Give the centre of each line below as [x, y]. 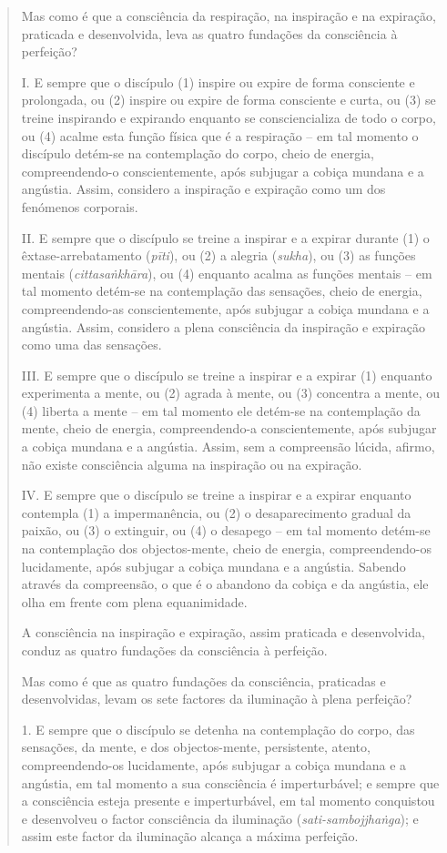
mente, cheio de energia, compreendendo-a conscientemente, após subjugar [229, 428]
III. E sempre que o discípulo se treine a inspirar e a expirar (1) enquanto [227, 375]
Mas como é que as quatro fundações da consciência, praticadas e [203, 680]
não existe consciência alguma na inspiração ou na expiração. [192, 464]
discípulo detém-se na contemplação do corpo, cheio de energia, [198, 153]
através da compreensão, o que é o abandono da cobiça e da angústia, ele [225, 584]
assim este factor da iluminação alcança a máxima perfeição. [190, 836]
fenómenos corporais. [80, 206]
